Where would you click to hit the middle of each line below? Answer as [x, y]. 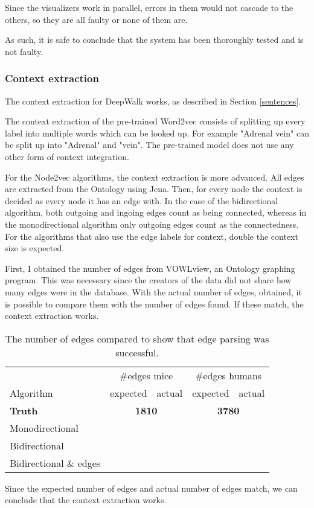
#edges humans [229, 375]
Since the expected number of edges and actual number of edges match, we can [151, 488]
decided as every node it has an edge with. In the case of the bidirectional [142, 200]
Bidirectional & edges [55, 463]
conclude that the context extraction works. [86, 500]
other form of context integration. [67, 156]
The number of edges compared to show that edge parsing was [137, 338]
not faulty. [24, 51]
